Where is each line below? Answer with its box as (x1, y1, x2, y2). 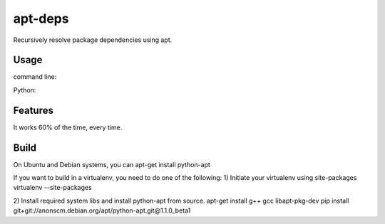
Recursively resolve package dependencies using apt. (13, 36, 173, 44)
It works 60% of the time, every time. (13, 123, 123, 132)
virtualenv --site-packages (13, 183, 92, 192)
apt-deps (13, 11, 69, 26)
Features (13, 104, 53, 117)
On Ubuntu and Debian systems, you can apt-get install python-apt (13, 160, 210, 169)
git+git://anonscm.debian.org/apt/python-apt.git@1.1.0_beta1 (13, 206, 191, 215)
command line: (13, 73, 57, 81)
